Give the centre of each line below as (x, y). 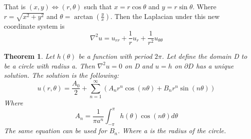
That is (15, 6)
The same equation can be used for (55, 130)
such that (98, 6)
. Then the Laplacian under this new (165, 16)
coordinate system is (34, 26)
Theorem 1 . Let (29, 56)
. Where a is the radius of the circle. (172, 130)
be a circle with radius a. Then (50, 65)
